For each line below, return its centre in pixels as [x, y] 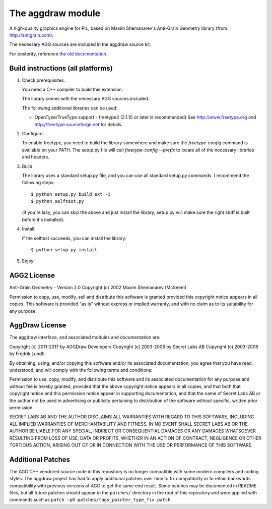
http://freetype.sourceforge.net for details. [79, 124]
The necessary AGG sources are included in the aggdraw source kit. [80, 44]
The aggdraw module [55, 13]
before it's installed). [43, 219]
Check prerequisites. [44, 80]
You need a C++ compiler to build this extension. [73, 90]
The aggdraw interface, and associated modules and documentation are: [85, 337]
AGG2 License [32, 276]
